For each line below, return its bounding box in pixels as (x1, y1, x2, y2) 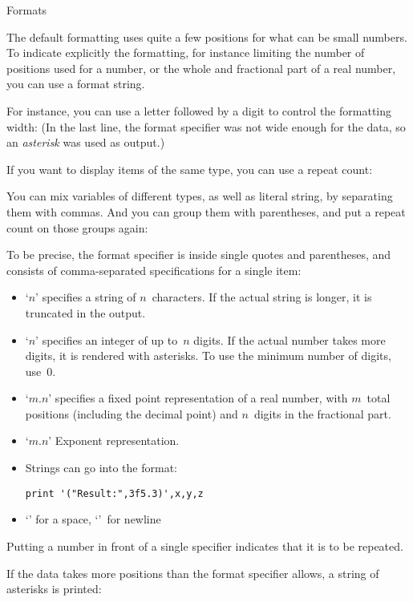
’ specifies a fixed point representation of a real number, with (48, 390, 348, 406)
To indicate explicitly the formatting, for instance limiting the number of (6, 44, 365, 61)
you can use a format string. (6, 75, 145, 92)
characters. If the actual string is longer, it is (152, 289, 372, 305)
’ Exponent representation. (48, 432, 180, 449)
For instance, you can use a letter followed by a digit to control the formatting (6, 102, 392, 119)
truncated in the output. (25, 304, 146, 321)
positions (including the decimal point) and (25, 405, 238, 422)
